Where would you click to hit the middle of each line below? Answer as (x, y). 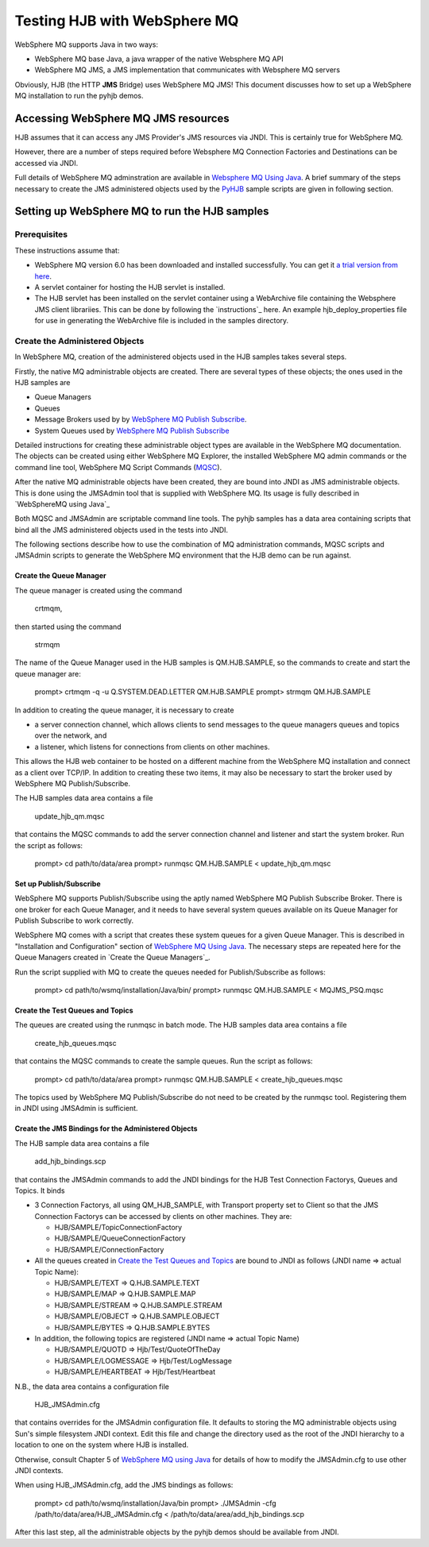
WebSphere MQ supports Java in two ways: (87, 44)
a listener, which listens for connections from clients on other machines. (152, 746)
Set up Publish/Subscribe (58, 883)
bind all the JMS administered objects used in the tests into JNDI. (122, 530)
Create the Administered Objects (79, 341)
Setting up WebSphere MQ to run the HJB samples (142, 212)
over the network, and (71, 735)
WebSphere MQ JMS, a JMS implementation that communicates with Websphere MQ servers (187, 70)
